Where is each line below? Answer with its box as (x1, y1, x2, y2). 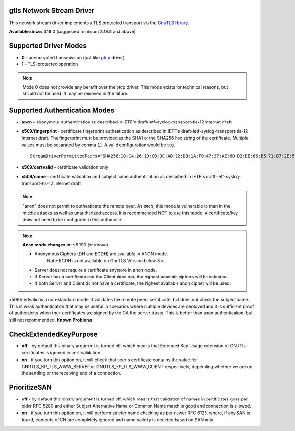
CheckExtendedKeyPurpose (9, 330, 98, 338)
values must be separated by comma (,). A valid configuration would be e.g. (21, 142, 175, 148)
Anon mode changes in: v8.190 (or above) (22, 242, 108, 248)
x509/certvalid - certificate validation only (21, 164, 109, 170)
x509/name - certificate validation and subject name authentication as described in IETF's (21, 173, 205, 179)
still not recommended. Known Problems (9, 317, 93, 323)
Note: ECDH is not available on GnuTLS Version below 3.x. (47, 258, 165, 264)
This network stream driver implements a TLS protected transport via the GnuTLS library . (9, 20, 189, 26)
